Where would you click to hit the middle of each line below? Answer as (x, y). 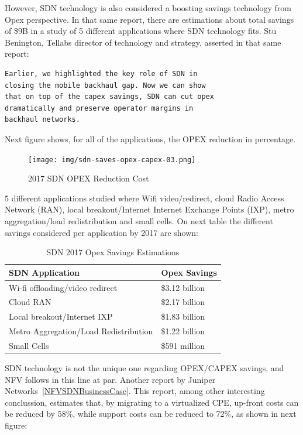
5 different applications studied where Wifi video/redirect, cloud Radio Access (144, 198)
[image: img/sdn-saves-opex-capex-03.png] (112, 160)
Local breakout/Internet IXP (61, 316)
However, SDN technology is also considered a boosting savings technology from (148, 8)
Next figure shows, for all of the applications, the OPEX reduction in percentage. (150, 138)
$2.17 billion (183, 302)
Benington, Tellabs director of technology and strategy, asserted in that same (143, 42)
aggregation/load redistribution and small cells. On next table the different (139, 220)
